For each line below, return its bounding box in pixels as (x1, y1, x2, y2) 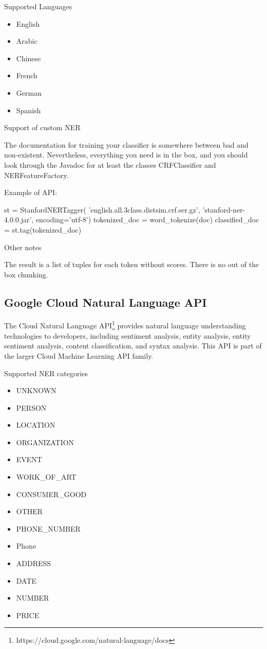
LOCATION (16, 419, 55, 430)
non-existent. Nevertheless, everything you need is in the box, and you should (4, 149, 248, 160)
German (16, 87, 42, 98)
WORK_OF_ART (16, 471, 77, 482)
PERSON (16, 402, 47, 413)
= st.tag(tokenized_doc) (4, 224, 82, 235)
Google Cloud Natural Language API (4, 294, 207, 310)
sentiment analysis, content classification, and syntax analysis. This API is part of (4, 340, 262, 351)
